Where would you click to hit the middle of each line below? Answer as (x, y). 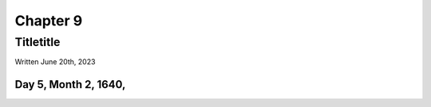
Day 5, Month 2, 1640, (70, 84)
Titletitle (38, 42)
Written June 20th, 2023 (55, 62)
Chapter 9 (49, 21)
